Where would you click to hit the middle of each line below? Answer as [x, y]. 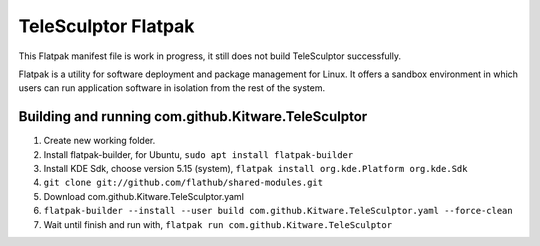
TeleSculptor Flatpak [106, 26]
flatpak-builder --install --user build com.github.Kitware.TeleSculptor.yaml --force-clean [278, 211]
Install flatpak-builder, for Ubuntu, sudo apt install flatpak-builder [198, 154]
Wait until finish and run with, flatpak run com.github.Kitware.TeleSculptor [218, 224]
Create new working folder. [99, 141]
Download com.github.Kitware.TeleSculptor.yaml [144, 196]
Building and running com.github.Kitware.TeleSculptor [193, 116]
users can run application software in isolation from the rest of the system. [171, 88]
